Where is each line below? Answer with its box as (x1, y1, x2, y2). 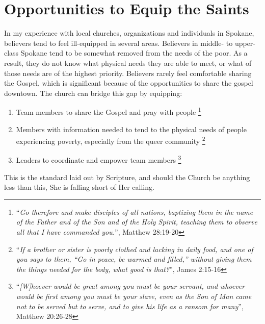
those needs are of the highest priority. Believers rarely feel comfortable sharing (4, 67, 252, 78)
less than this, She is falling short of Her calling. (4, 182, 154, 192)
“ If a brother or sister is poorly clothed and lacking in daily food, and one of (16, 243, 253, 254)
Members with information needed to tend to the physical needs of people (16, 123, 247, 134)
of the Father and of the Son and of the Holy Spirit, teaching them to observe (16, 216, 257, 227)
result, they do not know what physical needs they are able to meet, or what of (4, 57, 252, 68)
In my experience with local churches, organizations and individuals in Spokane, (4, 28, 254, 38)
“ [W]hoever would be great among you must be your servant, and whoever (16, 281, 245, 291)
